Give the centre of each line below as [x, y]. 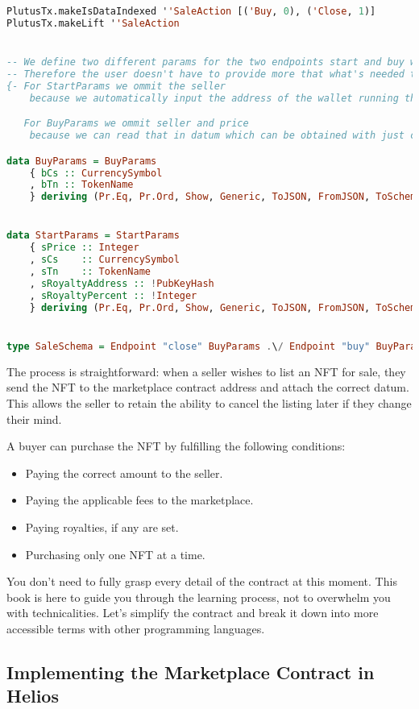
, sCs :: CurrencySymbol [104, 260]
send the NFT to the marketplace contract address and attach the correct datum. [208, 387]
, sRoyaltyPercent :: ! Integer [113, 295]
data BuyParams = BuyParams [82, 161]
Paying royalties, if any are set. [102, 527]
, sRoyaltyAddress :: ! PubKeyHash [122, 283]
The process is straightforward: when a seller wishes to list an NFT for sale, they [206, 371]
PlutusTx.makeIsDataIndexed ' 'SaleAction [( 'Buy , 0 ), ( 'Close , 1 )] [191, 11]
